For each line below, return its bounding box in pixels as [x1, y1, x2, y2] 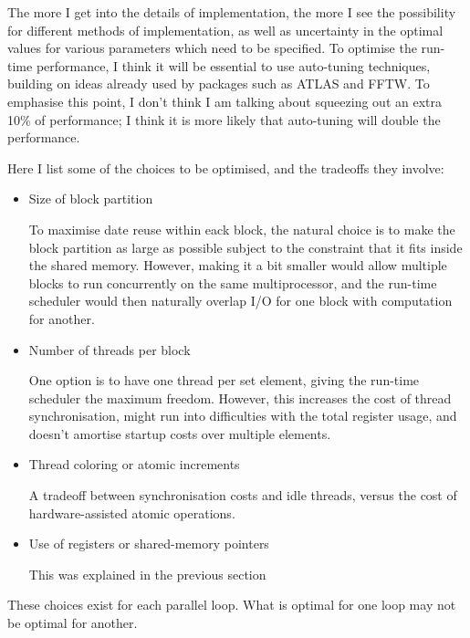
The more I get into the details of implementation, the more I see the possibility [7, 3, 456, 21]
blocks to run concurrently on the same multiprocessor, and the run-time [28, 273, 437, 292]
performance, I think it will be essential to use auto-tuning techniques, [36, 56, 431, 75]
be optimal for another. [7, 613, 138, 633]
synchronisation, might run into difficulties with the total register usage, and [28, 406, 457, 425]
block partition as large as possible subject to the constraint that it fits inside [28, 237, 463, 256]
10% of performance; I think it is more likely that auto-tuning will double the [7, 110, 441, 129]
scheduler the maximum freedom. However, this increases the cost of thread [28, 388, 452, 407]
